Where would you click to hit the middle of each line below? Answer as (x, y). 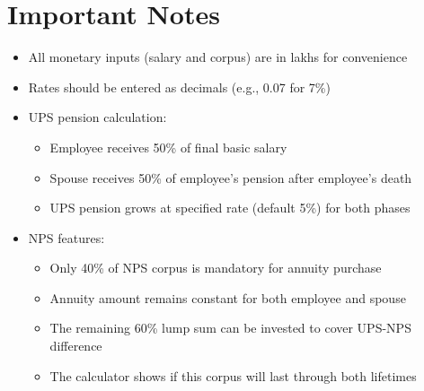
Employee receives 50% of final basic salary (168, 147)
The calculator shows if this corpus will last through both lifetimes (233, 375)
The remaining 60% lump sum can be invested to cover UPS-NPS (230, 328)
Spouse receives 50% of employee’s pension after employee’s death (231, 177)
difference (76, 346)
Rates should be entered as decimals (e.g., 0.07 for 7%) (179, 87)
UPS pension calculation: (97, 117)
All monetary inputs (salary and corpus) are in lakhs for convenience (218, 57)
